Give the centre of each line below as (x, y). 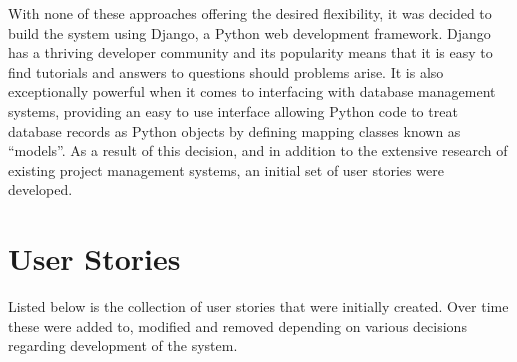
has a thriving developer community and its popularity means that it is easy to (250, 52)
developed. (40, 189)
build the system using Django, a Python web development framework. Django (249, 32)
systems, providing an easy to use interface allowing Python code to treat (233, 110)
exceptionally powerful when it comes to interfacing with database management (252, 91)
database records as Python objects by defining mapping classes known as (234, 130)
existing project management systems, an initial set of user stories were (226, 169)
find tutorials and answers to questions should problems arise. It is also (226, 71)
